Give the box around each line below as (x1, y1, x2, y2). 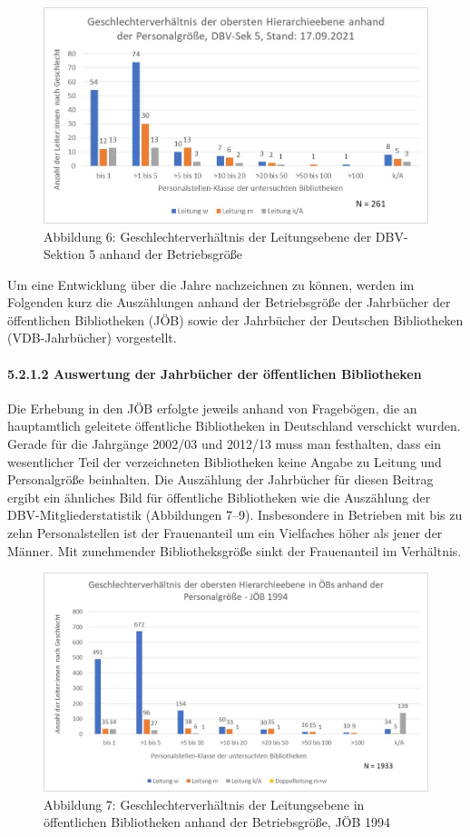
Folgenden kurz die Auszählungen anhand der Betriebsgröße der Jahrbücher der (7, 293, 451, 312)
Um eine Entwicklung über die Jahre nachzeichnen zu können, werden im (7, 274, 415, 294)
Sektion (44, 244, 85, 264)
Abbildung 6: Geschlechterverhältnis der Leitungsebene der (44, 226, 372, 245)
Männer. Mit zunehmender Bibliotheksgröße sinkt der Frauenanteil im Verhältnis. (7, 541, 462, 560)
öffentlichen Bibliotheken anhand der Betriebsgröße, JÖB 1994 (44, 812, 391, 832)
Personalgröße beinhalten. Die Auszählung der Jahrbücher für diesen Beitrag (7, 470, 434, 489)
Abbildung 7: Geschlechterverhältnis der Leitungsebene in (44, 794, 365, 813)
